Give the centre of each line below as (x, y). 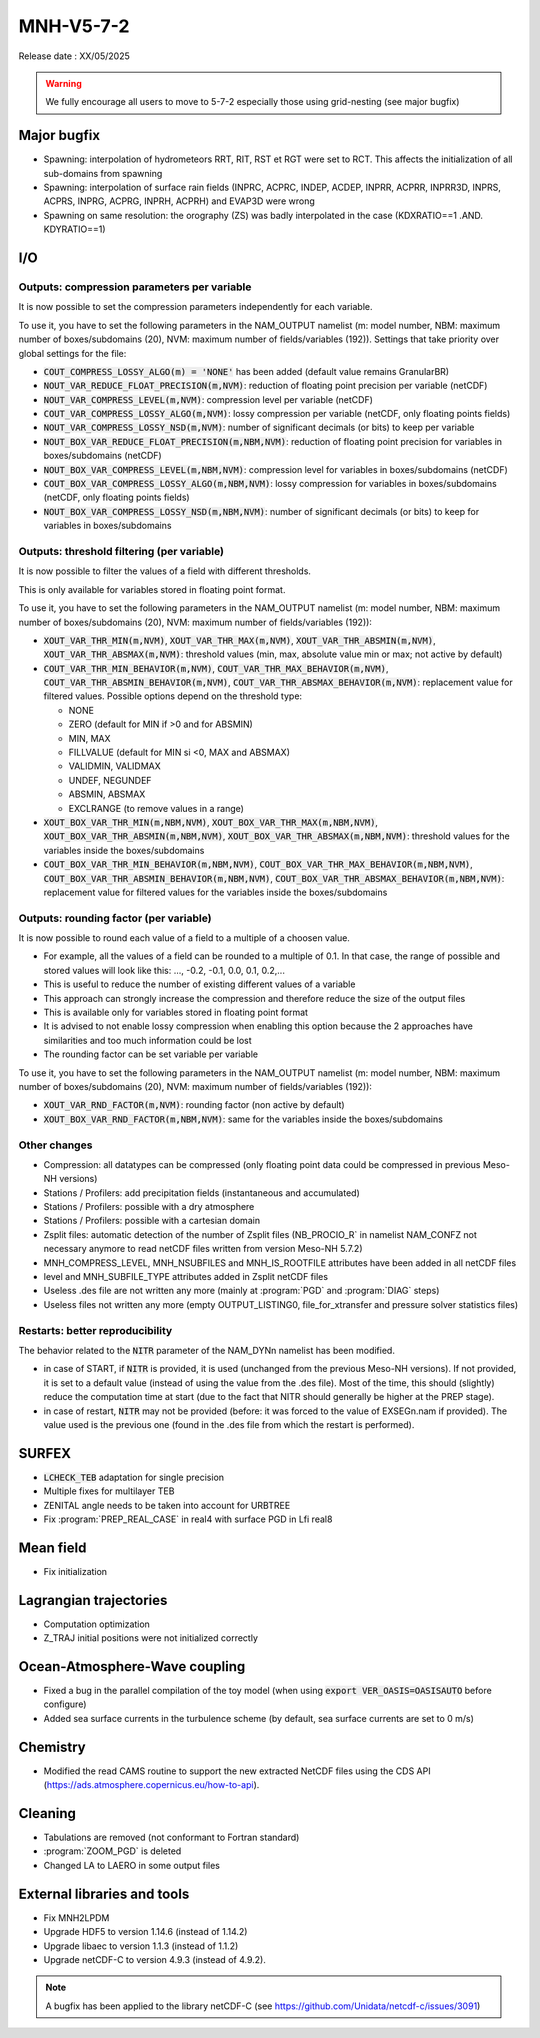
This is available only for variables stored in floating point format (176, 1012)
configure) (65, 1704)
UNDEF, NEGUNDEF (110, 780)
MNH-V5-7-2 (74, 26)
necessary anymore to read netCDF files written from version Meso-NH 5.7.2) (203, 1249)
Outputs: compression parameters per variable (135, 287)
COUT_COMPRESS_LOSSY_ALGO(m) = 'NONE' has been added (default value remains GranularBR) (246, 371)
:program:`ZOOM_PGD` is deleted (112, 1851)
